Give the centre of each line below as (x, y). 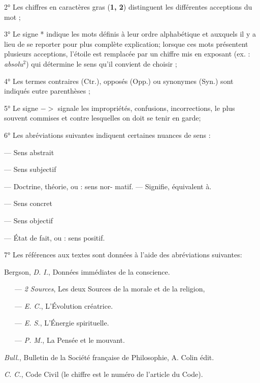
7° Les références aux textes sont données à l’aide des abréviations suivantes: (123, 255)
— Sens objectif (29, 220)
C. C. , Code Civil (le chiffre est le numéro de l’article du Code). (104, 374)
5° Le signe (21, 108)
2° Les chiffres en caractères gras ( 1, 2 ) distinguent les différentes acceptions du (128, 7)
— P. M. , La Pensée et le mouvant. (70, 340)
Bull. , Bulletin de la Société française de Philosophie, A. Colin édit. (109, 357)
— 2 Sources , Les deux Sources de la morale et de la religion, (110, 289)
